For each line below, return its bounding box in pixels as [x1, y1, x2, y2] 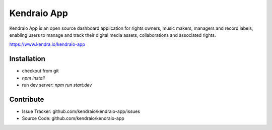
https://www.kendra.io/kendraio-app [9, 41, 86, 47]
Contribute [9, 95, 44, 103]
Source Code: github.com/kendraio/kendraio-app [22, 115, 124, 121]
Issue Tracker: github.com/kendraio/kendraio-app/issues [22, 108, 141, 114]
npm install [22, 75, 45, 81]
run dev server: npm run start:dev [22, 82, 92, 88]
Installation [9, 54, 45, 63]
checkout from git [22, 68, 59, 74]
